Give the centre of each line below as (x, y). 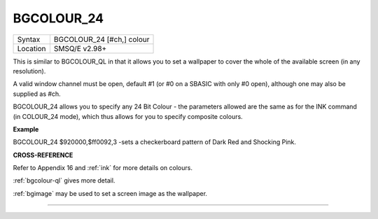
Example (26, 129)
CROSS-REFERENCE (43, 155)
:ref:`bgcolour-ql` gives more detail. (64, 181)
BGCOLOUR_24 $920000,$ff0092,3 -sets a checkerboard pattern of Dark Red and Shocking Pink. (155, 142)
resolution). (29, 71)
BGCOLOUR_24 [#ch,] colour (101, 39)
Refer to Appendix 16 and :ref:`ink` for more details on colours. (103, 168)
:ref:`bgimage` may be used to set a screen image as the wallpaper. (110, 193)
